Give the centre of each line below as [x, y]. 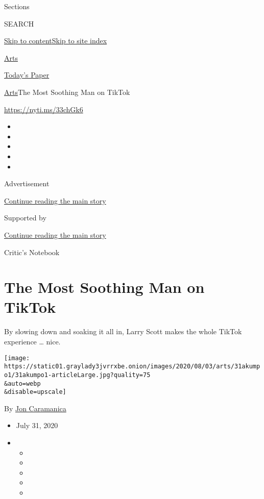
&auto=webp [22, 383]
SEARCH [19, 23]
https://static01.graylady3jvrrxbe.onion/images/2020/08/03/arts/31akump [132, 367]
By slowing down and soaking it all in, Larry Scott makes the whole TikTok [123, 331]
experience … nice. [32, 341]
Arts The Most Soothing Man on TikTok [67, 92]
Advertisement [27, 183]
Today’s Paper [27, 75]
